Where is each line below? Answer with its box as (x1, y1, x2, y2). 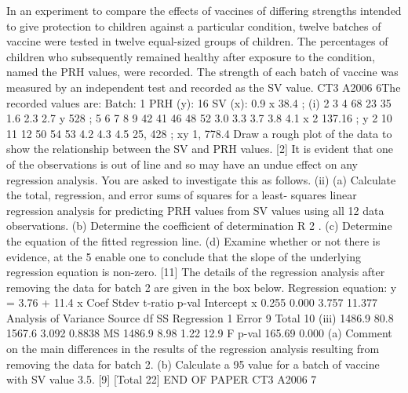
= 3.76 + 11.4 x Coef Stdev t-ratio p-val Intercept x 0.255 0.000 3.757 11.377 (6, 294, 377, 311)
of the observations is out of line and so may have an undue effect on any (6, 155, 358, 172)
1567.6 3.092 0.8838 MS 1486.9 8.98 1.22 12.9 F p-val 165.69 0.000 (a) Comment (6, 325, 392, 341)
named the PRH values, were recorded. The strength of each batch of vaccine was (6, 64, 399, 80)
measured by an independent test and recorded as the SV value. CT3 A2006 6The (6, 78, 401, 95)
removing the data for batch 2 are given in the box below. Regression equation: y (6, 278, 397, 295)
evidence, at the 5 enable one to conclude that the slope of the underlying (6, 248, 362, 264)
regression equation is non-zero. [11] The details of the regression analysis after (6, 264, 385, 280)
